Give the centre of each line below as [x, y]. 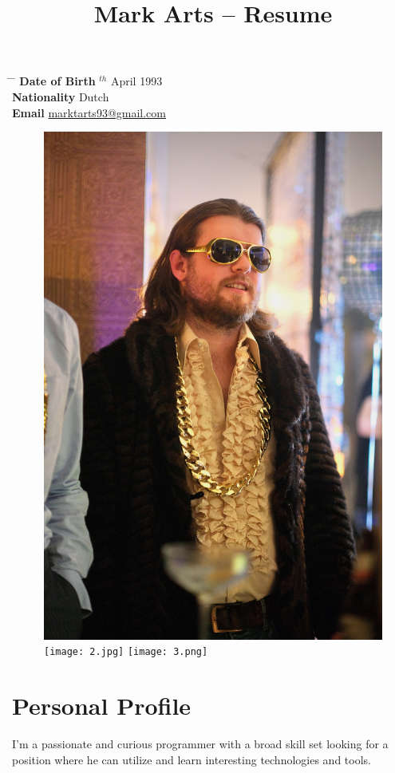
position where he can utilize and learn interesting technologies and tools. [192, 759]
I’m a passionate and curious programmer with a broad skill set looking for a [200, 744]
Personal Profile [102, 706]
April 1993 [136, 81]
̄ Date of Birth [54, 81]
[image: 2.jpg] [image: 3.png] [126, 652]
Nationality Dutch [61, 96]
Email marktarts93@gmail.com [89, 112]
